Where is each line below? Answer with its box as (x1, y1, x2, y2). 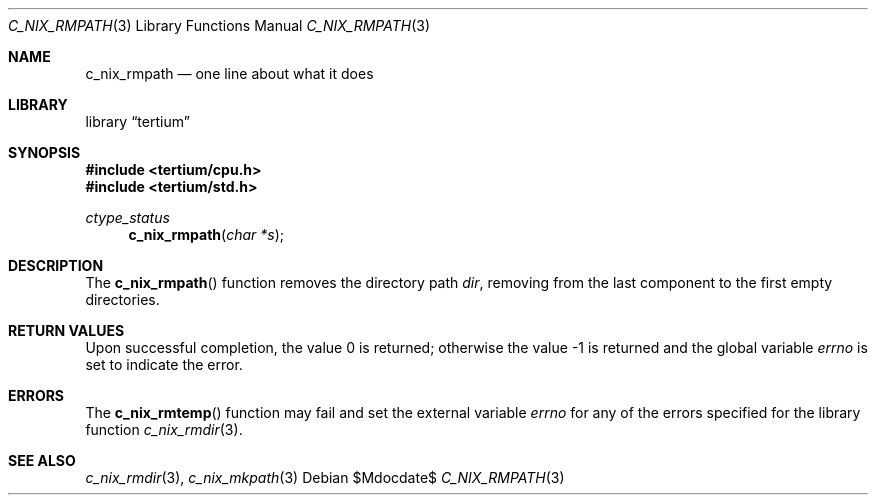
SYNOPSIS (8, 144, 81, 161)
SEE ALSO (8, 452, 76, 469)
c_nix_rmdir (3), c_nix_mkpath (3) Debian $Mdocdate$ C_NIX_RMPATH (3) (85, 469, 565, 486)
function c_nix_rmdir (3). (85, 421, 243, 438)
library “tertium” (85, 113, 190, 130)
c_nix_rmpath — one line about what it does (85, 65, 374, 82)
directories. (85, 291, 160, 308)
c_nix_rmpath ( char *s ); (128, 226, 285, 243)
